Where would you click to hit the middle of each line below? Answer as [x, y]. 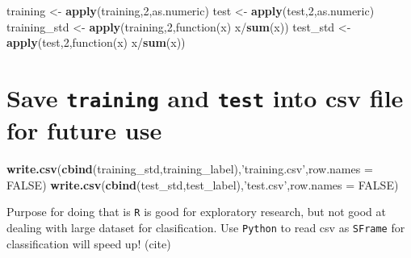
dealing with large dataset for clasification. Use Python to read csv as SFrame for [206, 228]
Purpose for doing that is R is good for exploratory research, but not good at [197, 212]
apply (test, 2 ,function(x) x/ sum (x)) [96, 42]
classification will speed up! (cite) [89, 243]
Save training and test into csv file [205, 97]
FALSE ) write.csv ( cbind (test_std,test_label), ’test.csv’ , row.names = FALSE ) [203, 184]
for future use [84, 130]
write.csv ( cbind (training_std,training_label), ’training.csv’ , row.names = [190, 169]
